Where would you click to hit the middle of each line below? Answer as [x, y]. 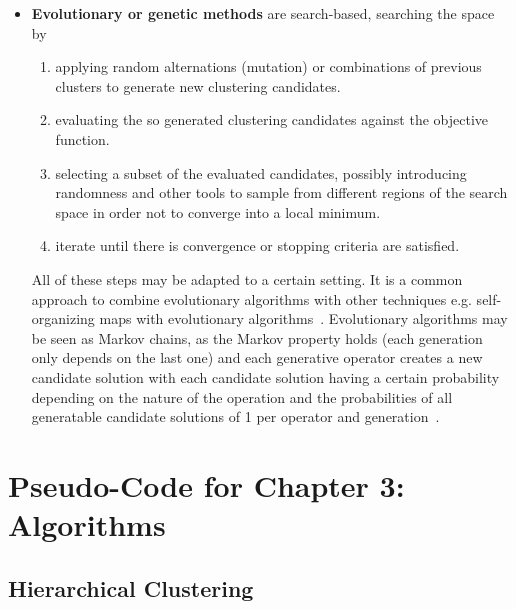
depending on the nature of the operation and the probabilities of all [242, 396]
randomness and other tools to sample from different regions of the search [281, 192]
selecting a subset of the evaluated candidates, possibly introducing [261, 172]
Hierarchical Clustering [131, 587]
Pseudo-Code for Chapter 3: [206, 484]
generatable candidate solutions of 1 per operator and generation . [235, 416]
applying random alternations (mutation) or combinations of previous [268, 66]
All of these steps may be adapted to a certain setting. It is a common [247, 278]
